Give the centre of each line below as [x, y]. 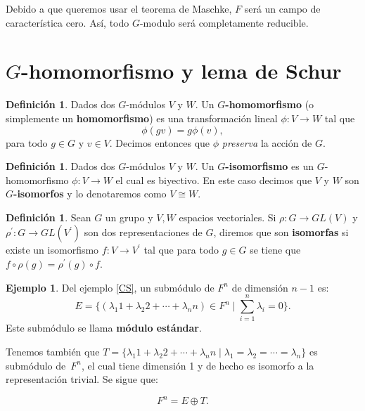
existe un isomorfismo [52, 250]
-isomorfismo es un [270, 166]
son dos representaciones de [143, 232]
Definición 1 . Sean [49, 217]
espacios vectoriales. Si [228, 217]
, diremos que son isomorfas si [281, 232]
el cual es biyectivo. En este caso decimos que [214, 180]
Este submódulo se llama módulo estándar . [104, 328]
